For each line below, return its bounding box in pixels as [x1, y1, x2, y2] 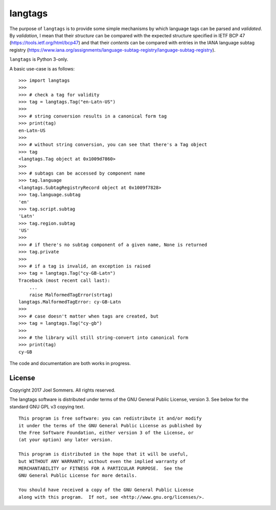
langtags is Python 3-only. [9, 56, 68, 62]
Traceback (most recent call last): [18, 277, 110, 283]
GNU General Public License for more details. [18, 473, 137, 478]
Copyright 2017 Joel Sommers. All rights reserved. [9, 387, 116, 393]
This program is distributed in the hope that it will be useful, [18, 451, 189, 457]
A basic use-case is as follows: [9, 65, 75, 71]
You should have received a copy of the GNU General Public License [18, 487, 194, 493]
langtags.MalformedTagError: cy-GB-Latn [18, 299, 121, 305]
